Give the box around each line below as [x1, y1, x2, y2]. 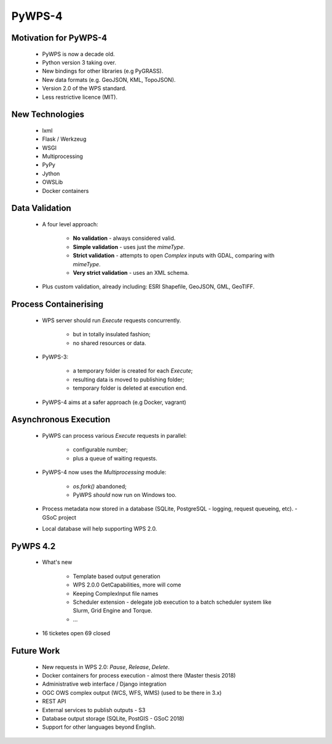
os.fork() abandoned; [73, 483, 127, 490]
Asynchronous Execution [11, 414, 111, 425]
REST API [42, 698, 66, 705]
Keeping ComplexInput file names [73, 590, 159, 597]
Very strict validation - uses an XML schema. [73, 269, 189, 277]
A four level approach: [42, 221, 98, 228]
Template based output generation [73, 572, 160, 580]
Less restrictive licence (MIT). [42, 93, 118, 101]
